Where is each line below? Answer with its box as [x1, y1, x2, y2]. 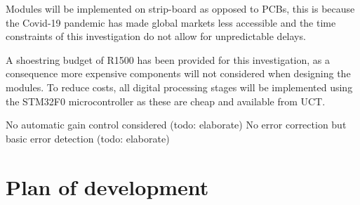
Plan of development [6, 172, 209, 201]
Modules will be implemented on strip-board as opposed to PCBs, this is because [6, 1, 355, 15]
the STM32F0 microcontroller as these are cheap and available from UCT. [6, 93, 326, 108]
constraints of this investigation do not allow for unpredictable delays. [6, 29, 306, 44]
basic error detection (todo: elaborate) [6, 131, 170, 145]
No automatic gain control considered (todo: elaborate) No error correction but [6, 117, 347, 132]
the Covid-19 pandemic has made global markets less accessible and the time [6, 15, 336, 29]
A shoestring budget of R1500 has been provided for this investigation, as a [6, 52, 331, 67]
